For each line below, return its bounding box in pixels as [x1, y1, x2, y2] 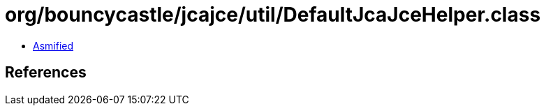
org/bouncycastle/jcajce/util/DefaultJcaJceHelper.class [5, 3, 541, 27]
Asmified [33, 39, 74, 52]
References [5, 64, 87, 82]
